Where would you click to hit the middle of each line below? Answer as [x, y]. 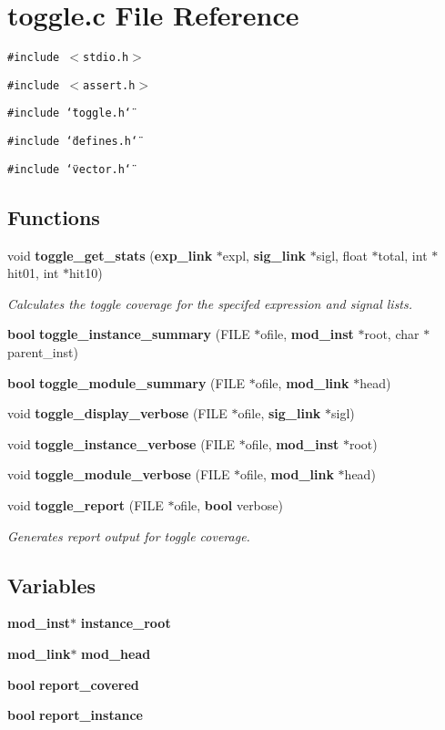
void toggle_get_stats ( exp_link [110, 255]
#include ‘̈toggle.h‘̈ [70, 113]
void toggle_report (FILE [86, 504]
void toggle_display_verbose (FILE [117, 413]
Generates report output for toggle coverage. [129, 535]
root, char [392, 334]
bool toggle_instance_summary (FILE [129, 334]
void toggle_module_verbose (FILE [119, 474]
